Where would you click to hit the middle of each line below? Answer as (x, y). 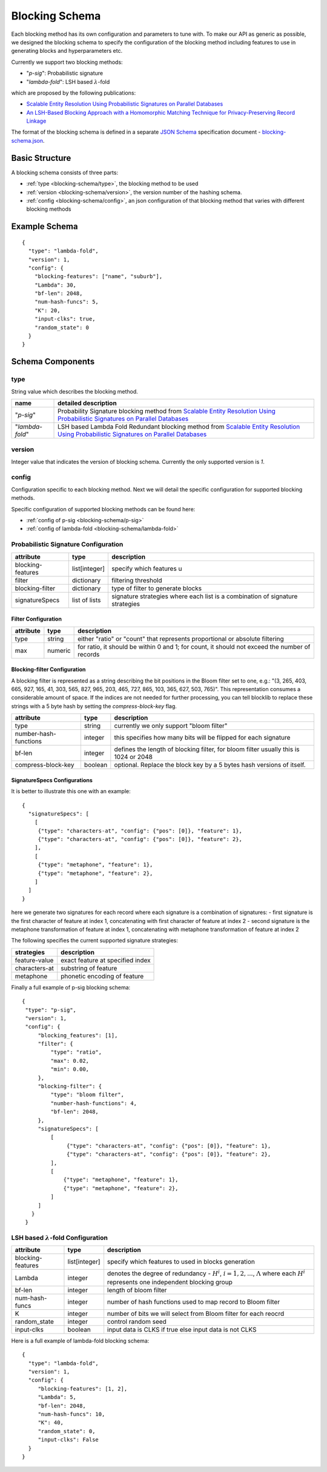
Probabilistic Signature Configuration (67, 545)
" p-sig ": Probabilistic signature (64, 73)
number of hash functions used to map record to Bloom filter (193, 1301)
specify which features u (147, 568)
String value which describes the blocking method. (75, 391)
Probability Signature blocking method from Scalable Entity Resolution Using (167, 411)
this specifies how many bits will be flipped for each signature (202, 738)
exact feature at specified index (106, 960)
